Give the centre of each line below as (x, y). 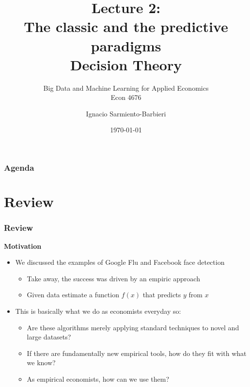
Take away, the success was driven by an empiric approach (113, 278)
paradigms (126, 45)
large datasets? (49, 337)
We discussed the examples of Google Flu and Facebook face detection (120, 262)
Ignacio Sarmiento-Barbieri (126, 113)
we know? (41, 363)
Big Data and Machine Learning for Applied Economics (126, 88)
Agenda (19, 168)
